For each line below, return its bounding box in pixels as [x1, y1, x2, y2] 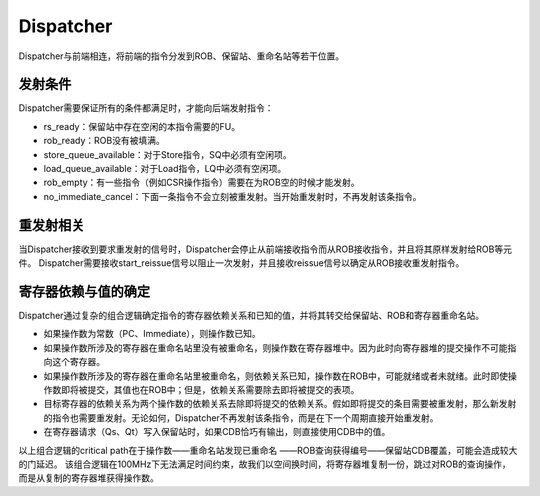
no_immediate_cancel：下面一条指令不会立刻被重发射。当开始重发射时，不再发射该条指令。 [43, 190, 422, 202]
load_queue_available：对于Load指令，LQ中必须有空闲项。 [43, 163, 287, 175]
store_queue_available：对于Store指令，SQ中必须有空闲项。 [43, 148, 292, 160]
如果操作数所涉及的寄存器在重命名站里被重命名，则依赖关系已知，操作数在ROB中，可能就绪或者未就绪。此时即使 [43, 370, 509, 382]
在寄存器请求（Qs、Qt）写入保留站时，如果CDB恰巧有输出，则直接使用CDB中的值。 [43, 426, 391, 438]
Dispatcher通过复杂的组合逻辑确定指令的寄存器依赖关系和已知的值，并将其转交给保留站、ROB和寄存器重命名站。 [18, 310, 485, 321]
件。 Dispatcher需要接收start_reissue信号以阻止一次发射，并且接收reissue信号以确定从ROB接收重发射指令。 [18, 257, 465, 269]
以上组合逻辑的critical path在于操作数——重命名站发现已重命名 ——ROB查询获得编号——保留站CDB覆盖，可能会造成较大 [18, 444, 518, 456]
